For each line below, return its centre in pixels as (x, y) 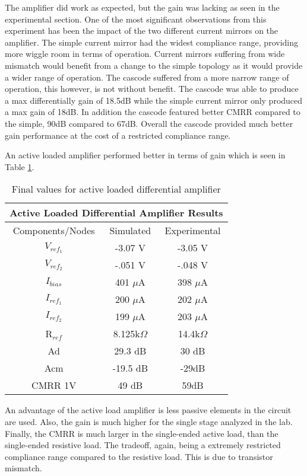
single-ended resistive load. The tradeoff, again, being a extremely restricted (143, 445)
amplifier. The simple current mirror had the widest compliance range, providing (151, 42)
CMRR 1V (54, 385)
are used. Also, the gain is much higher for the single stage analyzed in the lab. (149, 421)
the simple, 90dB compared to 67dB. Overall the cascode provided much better (149, 123)
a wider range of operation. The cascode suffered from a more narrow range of (147, 77)
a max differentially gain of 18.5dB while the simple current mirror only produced (154, 100)
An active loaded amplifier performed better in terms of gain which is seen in (145, 155)
